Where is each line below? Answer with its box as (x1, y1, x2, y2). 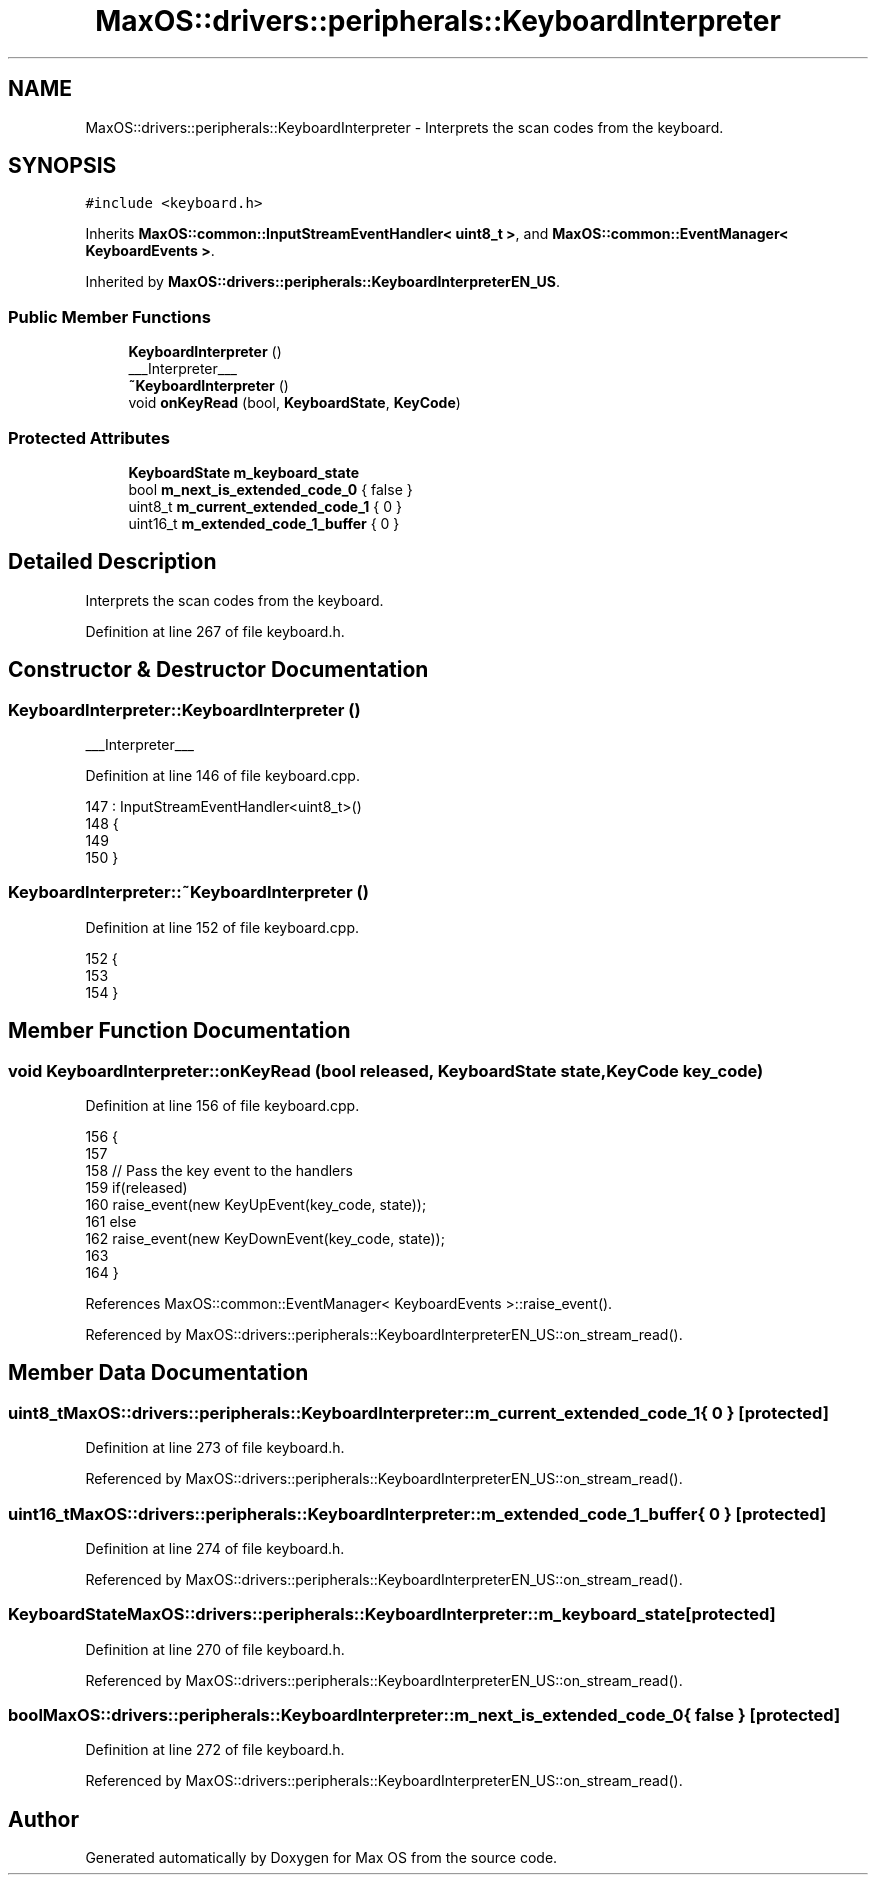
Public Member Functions (8, 306, 211, 327)
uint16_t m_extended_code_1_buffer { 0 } (128, 514, 400, 532)
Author (8, 1806, 79, 1832)
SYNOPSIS (8, 153, 117, 179)
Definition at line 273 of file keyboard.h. (85, 1439, 345, 1457)
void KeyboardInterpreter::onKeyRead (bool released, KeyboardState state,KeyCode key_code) (8, 1060, 764, 1081)
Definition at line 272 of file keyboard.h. (85, 1741, 345, 1759)
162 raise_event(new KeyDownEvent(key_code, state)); (85, 1229, 445, 1247)
